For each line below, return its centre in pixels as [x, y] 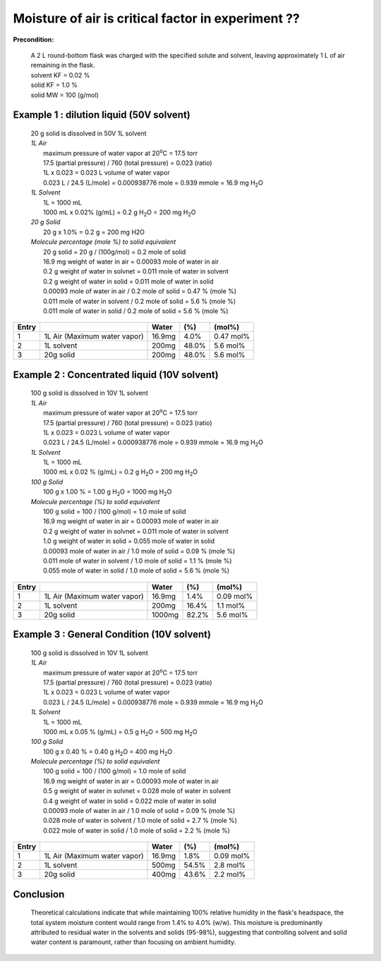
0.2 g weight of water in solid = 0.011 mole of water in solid [129, 281]
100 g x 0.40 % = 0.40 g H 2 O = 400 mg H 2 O [108, 752]
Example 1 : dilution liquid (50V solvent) [102, 115]
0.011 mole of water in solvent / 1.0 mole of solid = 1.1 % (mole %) [138, 561]
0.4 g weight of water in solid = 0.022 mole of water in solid [130, 801]
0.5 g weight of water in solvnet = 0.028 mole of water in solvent [137, 791]
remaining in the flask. [63, 65]
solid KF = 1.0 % [54, 85]
